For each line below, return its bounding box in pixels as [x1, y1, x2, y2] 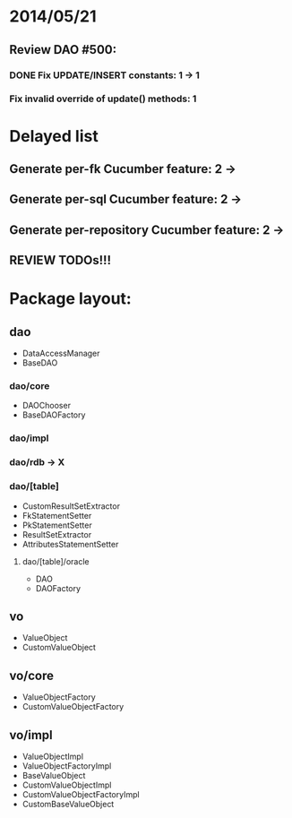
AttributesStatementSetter [21, 538, 119, 549]
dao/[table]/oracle [21, 555, 90, 566]
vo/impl [9, 728, 54, 743]
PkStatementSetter [21, 520, 92, 530]
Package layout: [9, 288, 132, 309]
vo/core [9, 667, 55, 683]
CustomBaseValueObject [21, 799, 115, 810]
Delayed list [9, 125, 99, 146]
